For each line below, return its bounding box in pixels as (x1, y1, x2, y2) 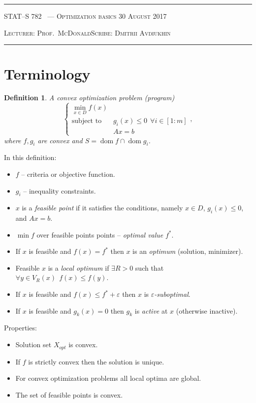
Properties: (4, 322, 37, 333)
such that (135, 262, 164, 273)
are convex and (37, 135, 83, 145)
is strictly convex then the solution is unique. (28, 356, 164, 366)
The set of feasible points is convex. (15, 389, 123, 400)
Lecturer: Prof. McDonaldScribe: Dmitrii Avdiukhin (4, 27, 171, 38)
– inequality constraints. (23, 185, 96, 196)
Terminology (4, 64, 91, 84)
